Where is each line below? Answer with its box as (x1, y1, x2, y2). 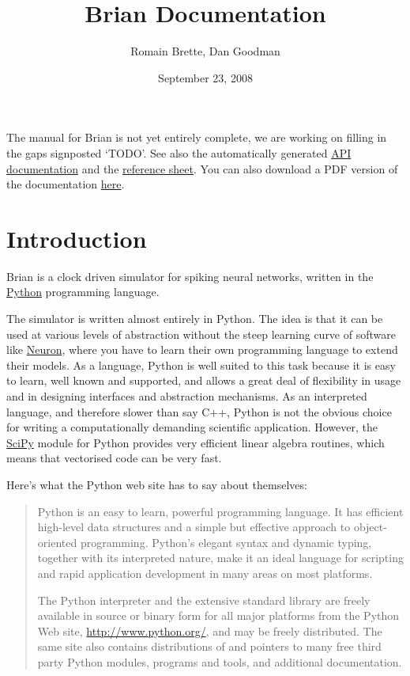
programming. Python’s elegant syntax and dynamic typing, (80, 534, 372, 550)
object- (353, 518, 387, 535)
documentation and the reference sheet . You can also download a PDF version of (6, 160, 398, 177)
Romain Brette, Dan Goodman (130, 43, 280, 59)
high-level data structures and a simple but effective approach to (37, 518, 351, 535)
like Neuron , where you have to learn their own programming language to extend (6, 341, 398, 358)
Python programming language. (6, 283, 160, 300)
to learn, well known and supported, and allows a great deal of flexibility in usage (6, 372, 401, 389)
